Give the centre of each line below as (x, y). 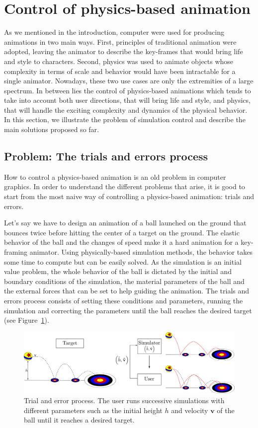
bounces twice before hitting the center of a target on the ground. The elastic (122, 232)
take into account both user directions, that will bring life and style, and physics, (127, 100)
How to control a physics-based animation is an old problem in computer (115, 177)
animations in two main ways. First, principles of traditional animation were (120, 41)
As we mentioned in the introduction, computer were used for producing (114, 32)
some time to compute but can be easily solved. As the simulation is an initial (123, 261)
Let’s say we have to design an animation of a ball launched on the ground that (125, 223)
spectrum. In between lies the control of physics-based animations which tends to (128, 90)
